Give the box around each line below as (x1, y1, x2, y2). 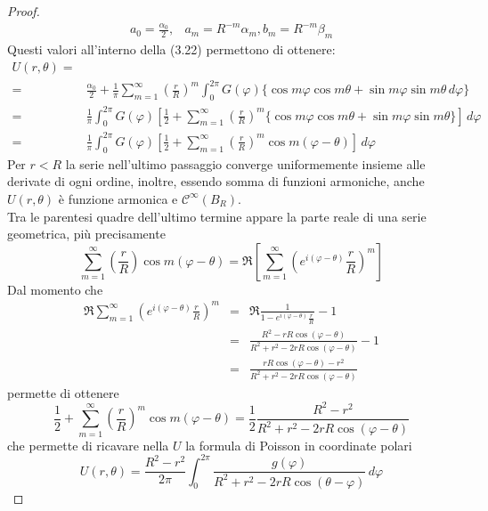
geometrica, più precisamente (7, 224, 166, 243)
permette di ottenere (7, 383, 119, 401)
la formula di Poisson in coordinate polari (185, 435, 412, 454)
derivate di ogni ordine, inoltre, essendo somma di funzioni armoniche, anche (7, 172, 425, 191)
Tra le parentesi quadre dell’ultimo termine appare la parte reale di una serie (7, 207, 427, 225)
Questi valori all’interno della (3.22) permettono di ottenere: (7, 40, 336, 59)
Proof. (7, 2, 40, 20)
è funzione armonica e (58, 189, 178, 207)
